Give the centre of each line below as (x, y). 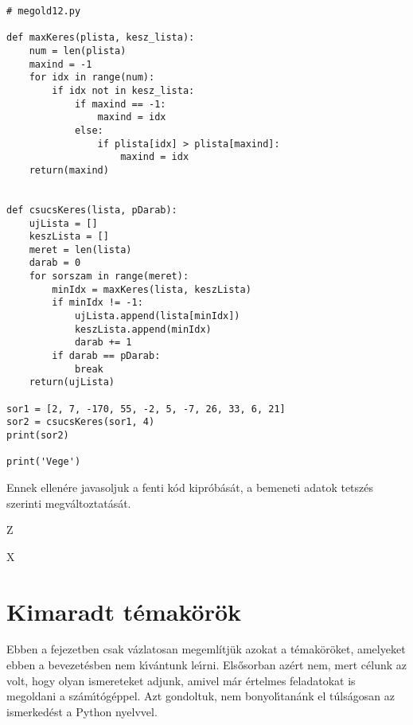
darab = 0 (55, 263)
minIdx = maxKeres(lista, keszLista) (152, 289)
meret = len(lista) (80, 249)
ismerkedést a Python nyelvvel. (82, 711)
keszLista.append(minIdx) (143, 329)
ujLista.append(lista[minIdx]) (157, 316)
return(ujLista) (72, 382)
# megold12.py (44, 11)
